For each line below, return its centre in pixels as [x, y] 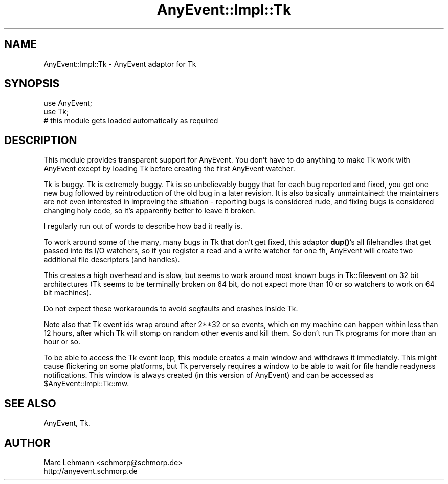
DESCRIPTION [41, 140]
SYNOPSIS [32, 84]
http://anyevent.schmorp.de [91, 471]
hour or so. [62, 342]
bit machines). [68, 293]
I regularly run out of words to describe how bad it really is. [143, 226]
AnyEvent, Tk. [67, 423]
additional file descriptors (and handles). [112, 260]
